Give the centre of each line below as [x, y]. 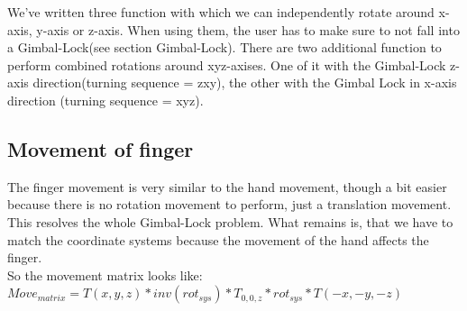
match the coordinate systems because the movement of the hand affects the [218, 239]
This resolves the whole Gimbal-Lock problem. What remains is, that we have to [230, 221]
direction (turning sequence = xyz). [105, 100]
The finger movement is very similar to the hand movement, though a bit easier [227, 186]
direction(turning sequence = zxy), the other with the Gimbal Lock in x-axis [245, 82]
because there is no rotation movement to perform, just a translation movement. [229, 204]
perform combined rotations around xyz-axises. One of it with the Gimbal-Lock [227, 64]
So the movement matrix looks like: [105, 274]
